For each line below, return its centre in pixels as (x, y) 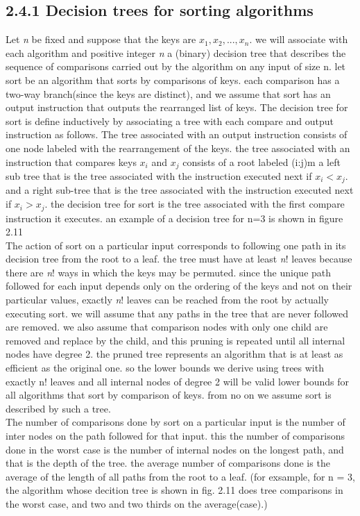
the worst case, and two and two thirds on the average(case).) (137, 503)
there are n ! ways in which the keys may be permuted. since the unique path (169, 272)
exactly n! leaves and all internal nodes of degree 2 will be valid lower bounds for (178, 381)
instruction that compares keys (71, 161)
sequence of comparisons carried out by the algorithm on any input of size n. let (176, 66)
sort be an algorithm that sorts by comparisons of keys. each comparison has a (173, 80)
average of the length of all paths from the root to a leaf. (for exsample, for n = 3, (180, 476)
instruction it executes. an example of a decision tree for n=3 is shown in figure (174, 218)
